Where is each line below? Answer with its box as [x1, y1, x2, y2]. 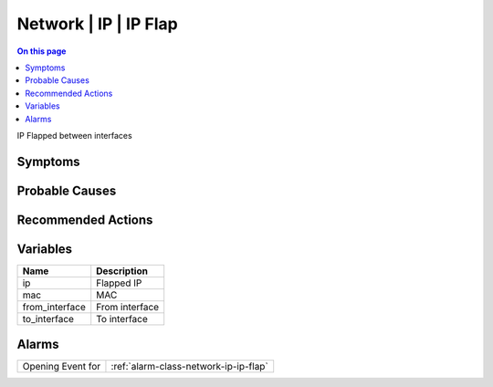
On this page [16, 46, 67, 57]
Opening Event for [22, 361, 101, 373]
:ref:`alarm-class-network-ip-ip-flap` [110, 361, 268, 373]
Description [96, 265, 148, 277]
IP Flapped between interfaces [16, 130, 132, 141]
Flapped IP [96, 277, 142, 289]
